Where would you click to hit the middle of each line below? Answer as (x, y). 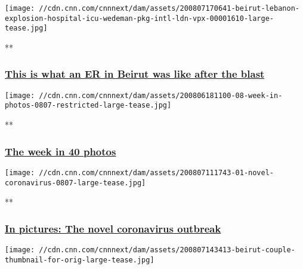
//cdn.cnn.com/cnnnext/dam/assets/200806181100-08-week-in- (161, 95)
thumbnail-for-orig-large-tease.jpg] (80, 260)
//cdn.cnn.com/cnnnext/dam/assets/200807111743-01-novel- (157, 172)
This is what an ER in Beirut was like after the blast (135, 74)
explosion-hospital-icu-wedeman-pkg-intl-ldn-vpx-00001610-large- (140, 18)
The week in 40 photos (61, 151)
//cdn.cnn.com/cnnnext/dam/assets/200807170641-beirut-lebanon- (169, 8)
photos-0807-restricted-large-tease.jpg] (88, 106)
